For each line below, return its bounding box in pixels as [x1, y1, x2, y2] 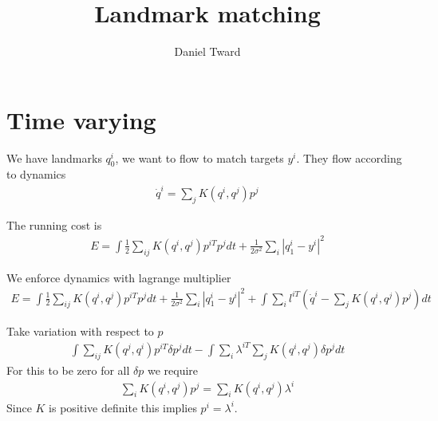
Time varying [6, 103, 156, 136]
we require [147, 361, 199, 378]
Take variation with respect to [6, 322, 154, 339]
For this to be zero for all [6, 361, 130, 378]
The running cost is [6, 216, 102, 233]
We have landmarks [6, 149, 102, 166]
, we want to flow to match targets [115, 149, 284, 166]
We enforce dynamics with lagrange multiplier [6, 269, 231, 285]
